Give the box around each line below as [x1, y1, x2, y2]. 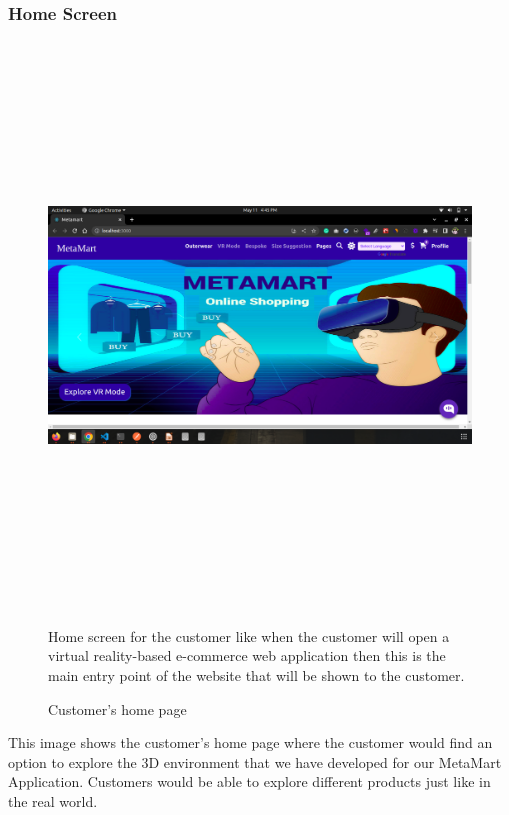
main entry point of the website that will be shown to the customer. [48, 664, 465, 685]
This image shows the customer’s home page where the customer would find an [8, 732, 493, 753]
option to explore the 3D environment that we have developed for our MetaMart [8, 751, 502, 772]
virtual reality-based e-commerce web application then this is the [48, 645, 446, 666]
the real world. [8, 790, 98, 811]
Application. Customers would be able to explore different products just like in [8, 771, 491, 792]
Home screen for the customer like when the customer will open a [48, 625, 450, 646]
